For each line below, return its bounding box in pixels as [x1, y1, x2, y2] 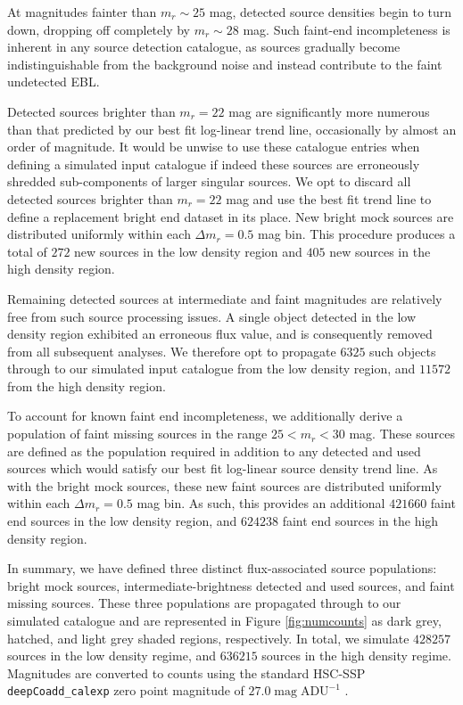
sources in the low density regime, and [7, 646, 217, 665]
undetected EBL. [7, 72, 100, 91]
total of [7, 242, 47, 260]
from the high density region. [7, 376, 166, 395]
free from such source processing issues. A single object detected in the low [7, 307, 417, 325]
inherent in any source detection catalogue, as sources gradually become [7, 37, 401, 56]
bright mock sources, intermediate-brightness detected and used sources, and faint [7, 576, 455, 594]
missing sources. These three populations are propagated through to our [7, 594, 401, 612]
